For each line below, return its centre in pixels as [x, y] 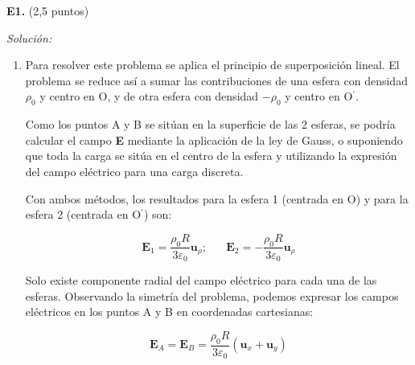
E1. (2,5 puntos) [48, 10]
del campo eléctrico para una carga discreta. [134, 171]
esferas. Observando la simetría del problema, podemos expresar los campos [212, 295]
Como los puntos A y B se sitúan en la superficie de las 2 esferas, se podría [210, 124]
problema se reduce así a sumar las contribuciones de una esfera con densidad [216, 80]
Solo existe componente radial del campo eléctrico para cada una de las [201, 280]
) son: [158, 214]
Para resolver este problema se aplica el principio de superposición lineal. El [212, 65]
